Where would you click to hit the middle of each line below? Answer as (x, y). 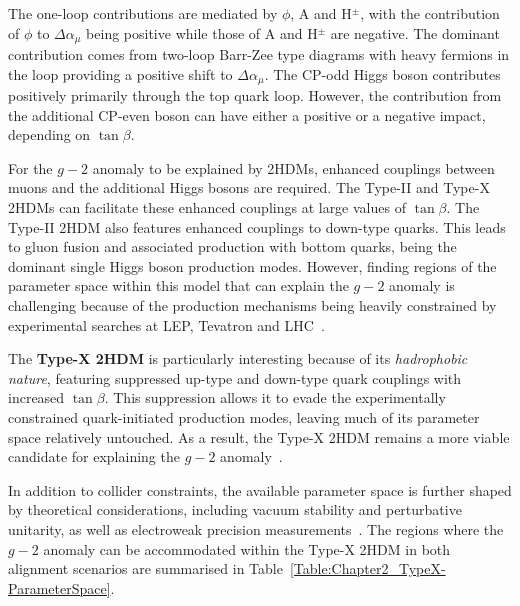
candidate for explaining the (94, 456)
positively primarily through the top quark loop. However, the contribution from (255, 95)
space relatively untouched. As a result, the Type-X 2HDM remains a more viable (259, 436)
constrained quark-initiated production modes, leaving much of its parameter (244, 417)
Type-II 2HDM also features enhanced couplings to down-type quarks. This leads (257, 226)
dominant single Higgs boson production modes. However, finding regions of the (252, 265)
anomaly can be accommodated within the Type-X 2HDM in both (247, 548)
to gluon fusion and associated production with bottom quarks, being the (232, 246)
